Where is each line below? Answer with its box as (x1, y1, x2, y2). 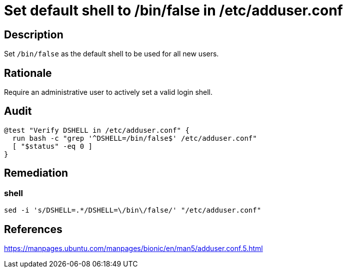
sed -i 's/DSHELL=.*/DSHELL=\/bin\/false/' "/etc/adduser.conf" (4, 206, 261, 215)
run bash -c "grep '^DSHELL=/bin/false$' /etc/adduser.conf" (12, 134, 257, 142)
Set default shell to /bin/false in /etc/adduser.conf (4, 2, 343, 19)
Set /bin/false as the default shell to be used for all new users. (4, 49, 219, 58)
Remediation (4, 167, 68, 180)
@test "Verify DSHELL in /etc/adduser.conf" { (4, 126, 189, 134)
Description (4, 28, 63, 41)
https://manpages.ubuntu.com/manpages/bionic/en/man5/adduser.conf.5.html (4, 244, 263, 253)
